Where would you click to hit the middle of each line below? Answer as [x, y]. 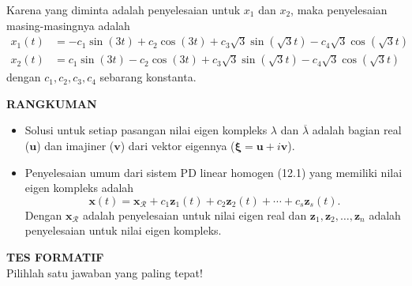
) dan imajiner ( [75, 146]
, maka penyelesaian [339, 9]
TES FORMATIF [55, 257]
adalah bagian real [357, 130]
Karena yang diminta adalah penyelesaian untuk [124, 9]
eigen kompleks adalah [79, 188]
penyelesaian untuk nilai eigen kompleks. [123, 230]
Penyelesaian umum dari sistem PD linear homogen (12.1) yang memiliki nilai [213, 172]
